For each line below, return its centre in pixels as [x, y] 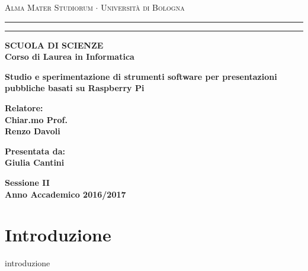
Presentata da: [35, 151]
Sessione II [27, 182]
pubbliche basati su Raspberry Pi [75, 88]
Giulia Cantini [35, 162]
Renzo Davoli [33, 131]
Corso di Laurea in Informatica [70, 57]
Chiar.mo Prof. [36, 119]
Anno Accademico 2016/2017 [65, 194]
